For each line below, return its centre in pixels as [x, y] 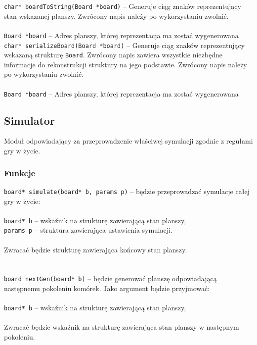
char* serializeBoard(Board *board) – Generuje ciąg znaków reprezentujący [125, 45]
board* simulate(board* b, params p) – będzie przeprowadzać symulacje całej [127, 191]
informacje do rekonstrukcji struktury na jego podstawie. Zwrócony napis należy [126, 64]
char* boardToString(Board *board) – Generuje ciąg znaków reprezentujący [123, 6]
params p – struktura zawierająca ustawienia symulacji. [88, 230]
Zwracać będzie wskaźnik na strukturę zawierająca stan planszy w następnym [122, 327]
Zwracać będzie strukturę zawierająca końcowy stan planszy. [96, 249]
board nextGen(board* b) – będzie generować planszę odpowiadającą [110, 278]
